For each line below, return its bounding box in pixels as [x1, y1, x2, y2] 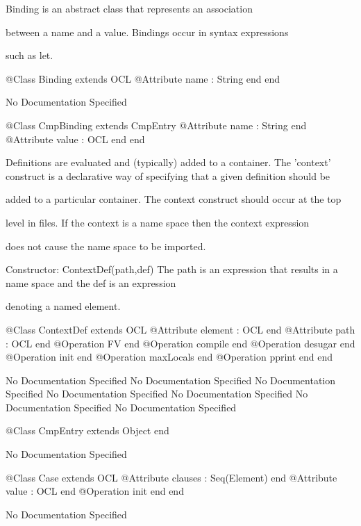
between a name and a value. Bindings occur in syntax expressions [6, 24, 289, 39]
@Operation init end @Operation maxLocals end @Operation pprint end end [6, 350, 333, 364]
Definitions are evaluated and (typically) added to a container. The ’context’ [6, 155, 331, 170]
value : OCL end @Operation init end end [6, 484, 184, 498]
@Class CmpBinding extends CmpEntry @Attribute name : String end [6, 117, 307, 132]
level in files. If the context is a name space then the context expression [6, 215, 310, 229]
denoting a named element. [6, 299, 121, 313]
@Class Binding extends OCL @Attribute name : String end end [6, 71, 280, 85]
